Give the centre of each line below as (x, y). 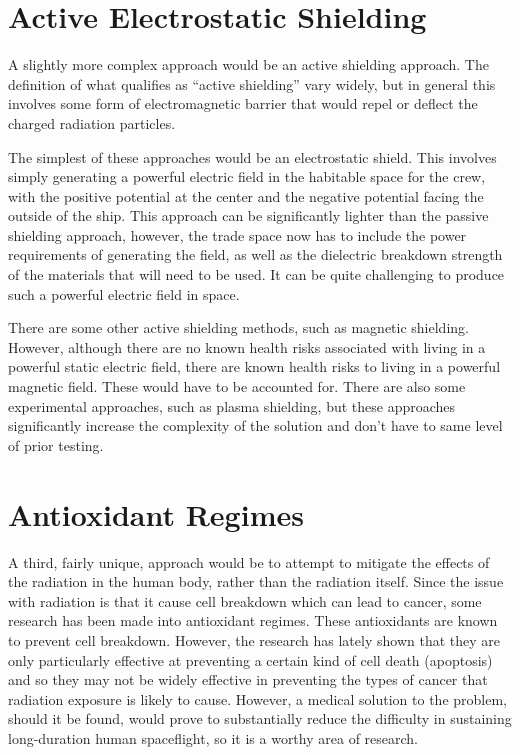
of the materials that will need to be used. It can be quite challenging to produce (256, 274)
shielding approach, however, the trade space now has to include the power (237, 234)
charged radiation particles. (92, 122)
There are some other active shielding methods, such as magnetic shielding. (238, 327)
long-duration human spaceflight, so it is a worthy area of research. (213, 737)
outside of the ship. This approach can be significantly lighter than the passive (248, 215)
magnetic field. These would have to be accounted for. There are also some (237, 386)
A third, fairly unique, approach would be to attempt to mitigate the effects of (249, 561)
